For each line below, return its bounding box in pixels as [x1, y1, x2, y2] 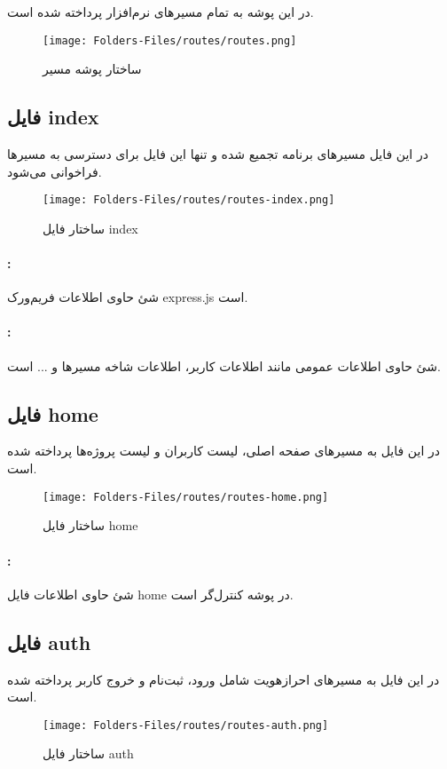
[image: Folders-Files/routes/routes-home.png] [43, 490, 329, 503]
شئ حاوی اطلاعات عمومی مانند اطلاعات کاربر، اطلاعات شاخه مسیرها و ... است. [7, 356, 441, 375]
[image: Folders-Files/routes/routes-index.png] [43, 194, 335, 207]
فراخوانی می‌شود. [7, 162, 102, 180]
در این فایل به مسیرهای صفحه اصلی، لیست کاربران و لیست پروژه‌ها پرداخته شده [7, 441, 440, 460]
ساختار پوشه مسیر [43, 59, 142, 78]
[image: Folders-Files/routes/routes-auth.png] [43, 718, 329, 732]
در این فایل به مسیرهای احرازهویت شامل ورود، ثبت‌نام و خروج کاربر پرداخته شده [7, 670, 440, 688]
